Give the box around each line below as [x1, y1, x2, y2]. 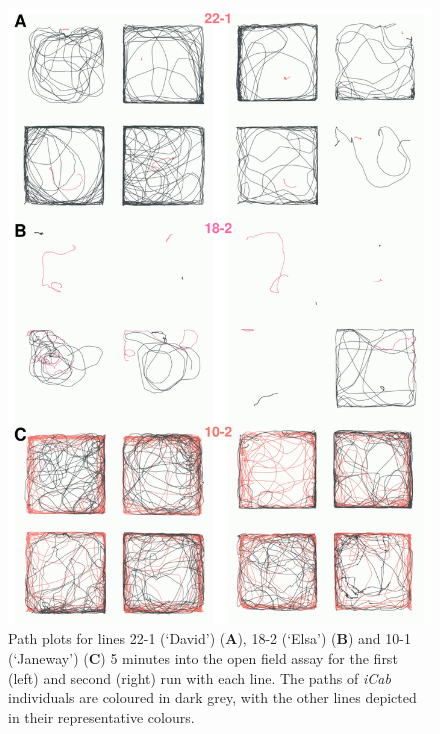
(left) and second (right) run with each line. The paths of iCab [8, 667, 391, 688]
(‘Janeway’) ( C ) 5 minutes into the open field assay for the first [8, 647, 398, 668]
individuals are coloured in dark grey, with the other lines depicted [8, 687, 417, 708]
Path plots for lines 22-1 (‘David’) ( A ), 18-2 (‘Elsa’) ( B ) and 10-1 [8, 628, 411, 649]
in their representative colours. [8, 706, 195, 727]
